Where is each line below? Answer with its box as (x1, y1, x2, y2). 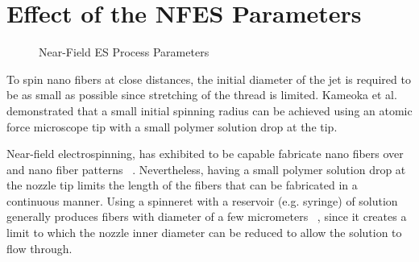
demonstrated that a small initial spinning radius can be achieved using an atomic (6, 102, 413, 119)
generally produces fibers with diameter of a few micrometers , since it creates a (6, 208, 407, 225)
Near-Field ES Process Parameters (39, 44, 209, 60)
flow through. (6, 239, 73, 256)
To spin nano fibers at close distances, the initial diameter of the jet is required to (6, 70, 411, 87)
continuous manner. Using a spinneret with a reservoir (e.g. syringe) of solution (6, 192, 398, 209)
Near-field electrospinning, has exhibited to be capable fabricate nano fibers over (6, 145, 404, 162)
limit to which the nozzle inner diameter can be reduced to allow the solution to (6, 224, 402, 241)
